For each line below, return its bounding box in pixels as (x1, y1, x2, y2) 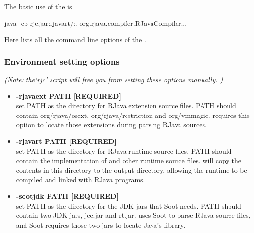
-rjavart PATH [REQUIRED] (16, 136, 117, 146)
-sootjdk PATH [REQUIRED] (16, 190, 119, 201)
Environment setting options (4, 55, 120, 67)
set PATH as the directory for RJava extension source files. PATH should (16, 100, 236, 111)
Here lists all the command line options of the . (4, 34, 146, 45)
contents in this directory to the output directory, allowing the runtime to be (16, 164, 247, 175)
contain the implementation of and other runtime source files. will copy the (16, 155, 241, 165)
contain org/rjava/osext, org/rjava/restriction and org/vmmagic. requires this (16, 110, 250, 120)
